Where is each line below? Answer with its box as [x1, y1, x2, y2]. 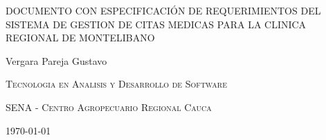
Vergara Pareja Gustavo [6, 53, 107, 68]
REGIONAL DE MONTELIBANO [6, 30, 155, 45]
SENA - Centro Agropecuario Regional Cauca [6, 99, 212, 114]
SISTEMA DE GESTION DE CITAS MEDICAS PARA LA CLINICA [6, 17, 307, 31]
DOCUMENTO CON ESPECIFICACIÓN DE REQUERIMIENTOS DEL [6, 3, 321, 17]
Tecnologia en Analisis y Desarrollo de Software [6, 77, 227, 91]
